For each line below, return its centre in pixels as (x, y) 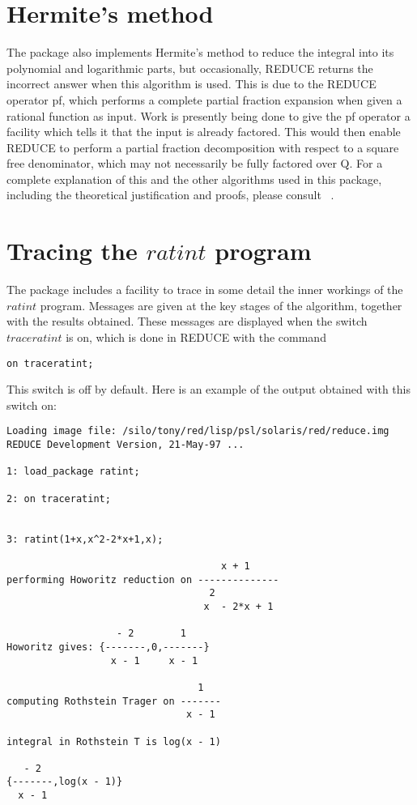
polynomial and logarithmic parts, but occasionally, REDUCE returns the (190, 68)
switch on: (32, 405)
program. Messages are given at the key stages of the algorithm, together (221, 305)
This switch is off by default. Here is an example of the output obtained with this (208, 389)
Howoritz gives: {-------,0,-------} (108, 647)
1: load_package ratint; (73, 472)
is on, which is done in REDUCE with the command (196, 336)
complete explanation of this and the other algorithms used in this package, (194, 179)
